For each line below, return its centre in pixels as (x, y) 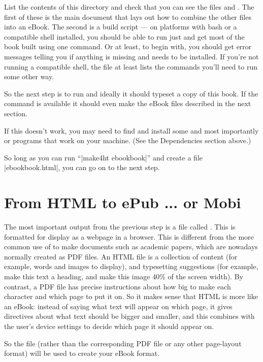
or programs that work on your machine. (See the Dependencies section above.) (128, 140)
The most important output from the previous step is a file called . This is (120, 227)
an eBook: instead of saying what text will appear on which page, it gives (118, 306)
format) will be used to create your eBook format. (82, 353)
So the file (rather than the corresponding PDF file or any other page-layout (123, 343)
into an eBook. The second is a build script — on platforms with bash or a (121, 27)
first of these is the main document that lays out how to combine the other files (128, 17)
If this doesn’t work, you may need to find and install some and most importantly (131, 130)
